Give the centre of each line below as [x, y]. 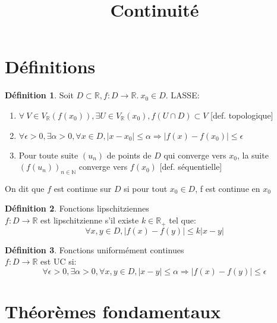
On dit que [25, 188]
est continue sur [83, 188]
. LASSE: [182, 95]
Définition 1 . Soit [39, 95]
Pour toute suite [48, 155]
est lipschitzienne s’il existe [90, 220]
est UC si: [59, 261]
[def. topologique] [242, 115]
